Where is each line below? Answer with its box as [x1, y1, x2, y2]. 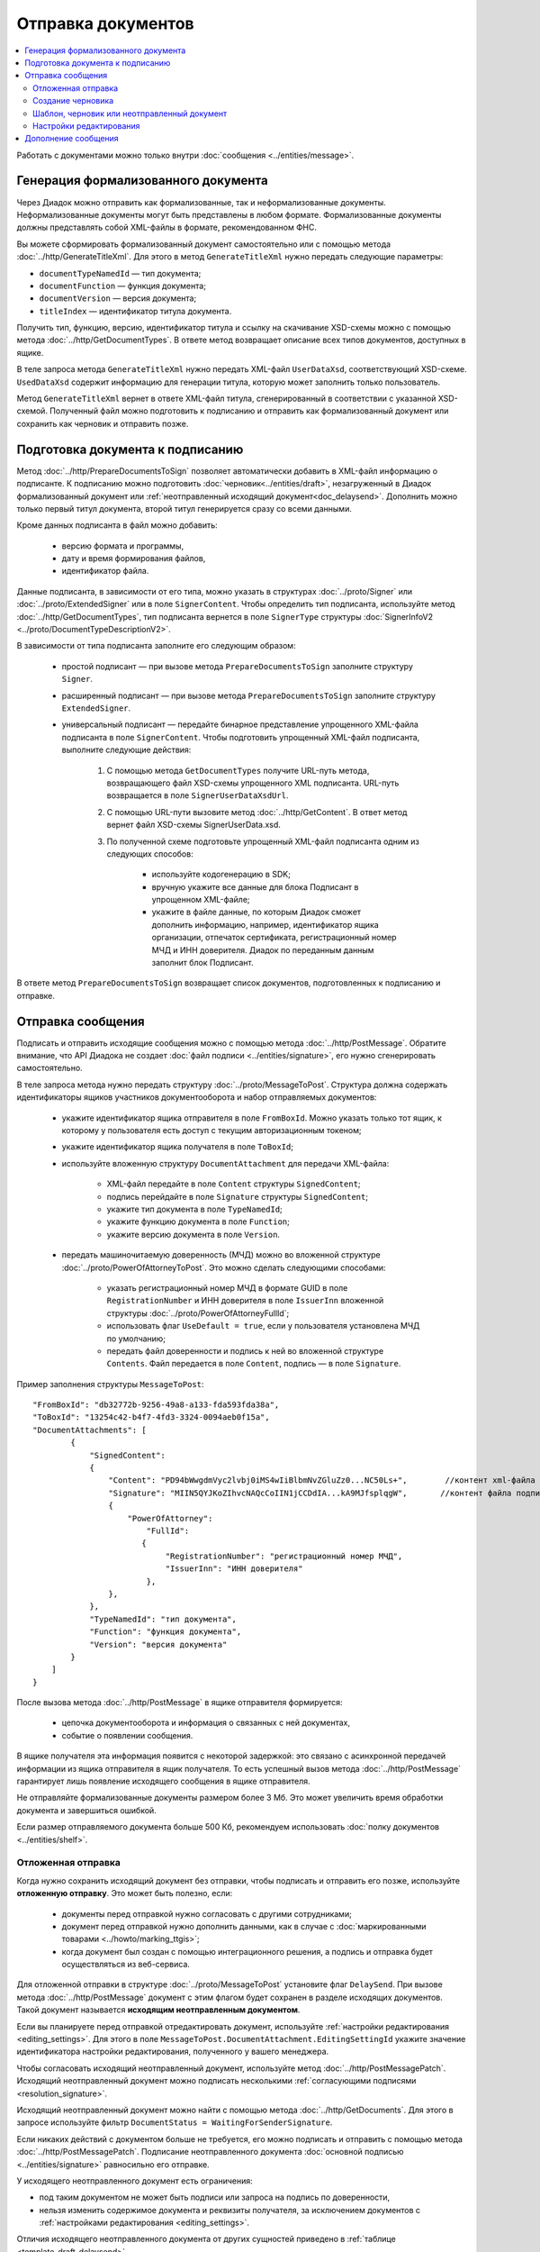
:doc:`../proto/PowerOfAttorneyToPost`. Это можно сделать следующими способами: [61, 1262, 386, 1273]
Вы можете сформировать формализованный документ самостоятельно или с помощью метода [16, 239, 391, 250]
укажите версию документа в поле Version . [106, 1229, 281, 1240]
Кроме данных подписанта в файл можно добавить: [16, 520, 218, 531]
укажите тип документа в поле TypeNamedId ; [106, 1203, 283, 1214]
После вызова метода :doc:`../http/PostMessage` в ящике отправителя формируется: [16, 1697, 343, 1708]
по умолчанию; [106, 1333, 166, 1344]
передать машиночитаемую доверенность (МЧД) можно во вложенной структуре [61, 1249, 382, 1260]
